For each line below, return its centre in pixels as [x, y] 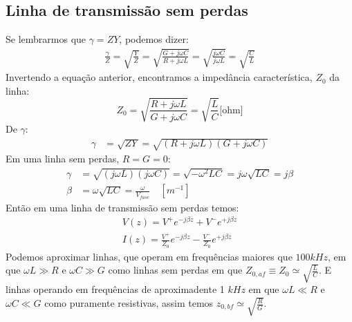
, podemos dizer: [154, 39]
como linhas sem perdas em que [175, 270]
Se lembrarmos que [46, 39]
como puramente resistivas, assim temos [129, 303]
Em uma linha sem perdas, [63, 159]
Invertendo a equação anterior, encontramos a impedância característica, [159, 77]
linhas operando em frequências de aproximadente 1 [115, 289]
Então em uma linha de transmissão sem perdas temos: [122, 207]
